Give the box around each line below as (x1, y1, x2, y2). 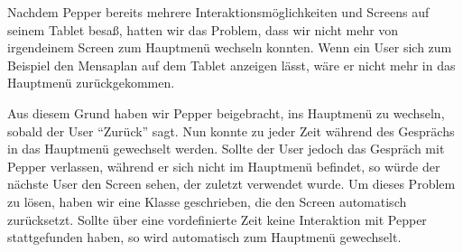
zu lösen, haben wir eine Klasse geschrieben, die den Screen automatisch (7, 191, 407, 210)
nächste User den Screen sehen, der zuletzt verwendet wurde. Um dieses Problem (7, 174, 456, 193)
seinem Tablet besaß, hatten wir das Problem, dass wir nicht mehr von (7, 20, 399, 39)
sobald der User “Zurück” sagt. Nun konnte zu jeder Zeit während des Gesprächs (7, 121, 455, 140)
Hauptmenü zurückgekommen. (7, 73, 175, 92)
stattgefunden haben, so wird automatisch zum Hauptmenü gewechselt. (7, 228, 402, 247)
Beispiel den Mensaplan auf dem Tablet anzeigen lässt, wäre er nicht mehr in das (7, 55, 456, 74)
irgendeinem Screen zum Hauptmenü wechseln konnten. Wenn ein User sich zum (7, 38, 452, 57)
